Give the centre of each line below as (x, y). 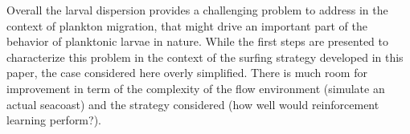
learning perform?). (54, 120)
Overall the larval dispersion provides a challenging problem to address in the (197, 10)
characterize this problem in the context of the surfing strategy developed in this (205, 57)
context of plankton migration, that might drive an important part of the (187, 25)
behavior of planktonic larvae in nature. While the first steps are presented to (198, 41)
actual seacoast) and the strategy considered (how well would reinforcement (193, 104)
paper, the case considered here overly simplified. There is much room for (187, 73)
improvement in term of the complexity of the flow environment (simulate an (196, 88)
